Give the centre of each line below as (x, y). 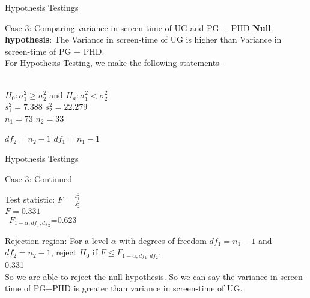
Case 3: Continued (39, 178)
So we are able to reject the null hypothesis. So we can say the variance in (141, 276)
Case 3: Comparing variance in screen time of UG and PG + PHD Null (138, 27)
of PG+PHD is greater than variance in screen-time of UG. (133, 288)
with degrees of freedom (163, 240)
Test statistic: (30, 199)
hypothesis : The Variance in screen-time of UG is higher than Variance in (143, 39)
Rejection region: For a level (56, 240)
